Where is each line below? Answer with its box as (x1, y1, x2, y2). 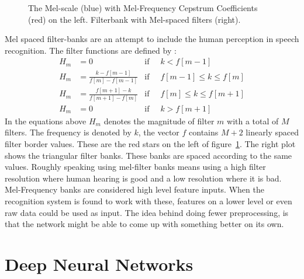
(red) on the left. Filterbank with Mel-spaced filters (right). (28, 13, 241, 25)
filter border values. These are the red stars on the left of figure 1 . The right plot (5, 137, 296, 149)
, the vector (138, 126, 179, 138)
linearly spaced (246, 126, 299, 138)
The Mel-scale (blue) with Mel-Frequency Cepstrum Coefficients (28, 2, 258, 13)
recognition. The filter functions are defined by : (5, 44, 177, 56)
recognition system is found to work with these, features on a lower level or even (5, 194, 292, 207)
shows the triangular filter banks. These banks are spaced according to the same (5, 149, 292, 161)
